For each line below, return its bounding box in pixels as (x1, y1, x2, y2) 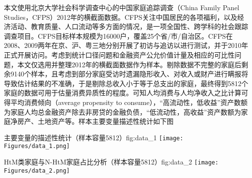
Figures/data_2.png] (4, 167, 70, 174)
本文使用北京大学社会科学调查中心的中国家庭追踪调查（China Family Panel (4, 2, 239, 12)
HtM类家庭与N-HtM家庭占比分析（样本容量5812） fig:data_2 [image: (4, 157, 219, 167)
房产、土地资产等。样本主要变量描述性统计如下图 (17, 116, 173, 126)
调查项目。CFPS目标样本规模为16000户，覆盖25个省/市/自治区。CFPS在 (4, 30, 233, 41)
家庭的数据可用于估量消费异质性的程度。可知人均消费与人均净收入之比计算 (4, 88, 241, 98)
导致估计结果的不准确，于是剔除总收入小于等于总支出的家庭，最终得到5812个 (4, 78, 248, 88)
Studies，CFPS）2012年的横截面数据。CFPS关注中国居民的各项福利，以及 (4, 12, 237, 22)
